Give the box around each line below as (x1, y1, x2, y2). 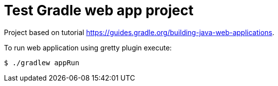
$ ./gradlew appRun (4, 58, 79, 67)
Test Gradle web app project (4, 2, 194, 19)
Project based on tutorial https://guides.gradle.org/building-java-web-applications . (4, 28, 275, 37)
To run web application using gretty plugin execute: (4, 43, 172, 52)
